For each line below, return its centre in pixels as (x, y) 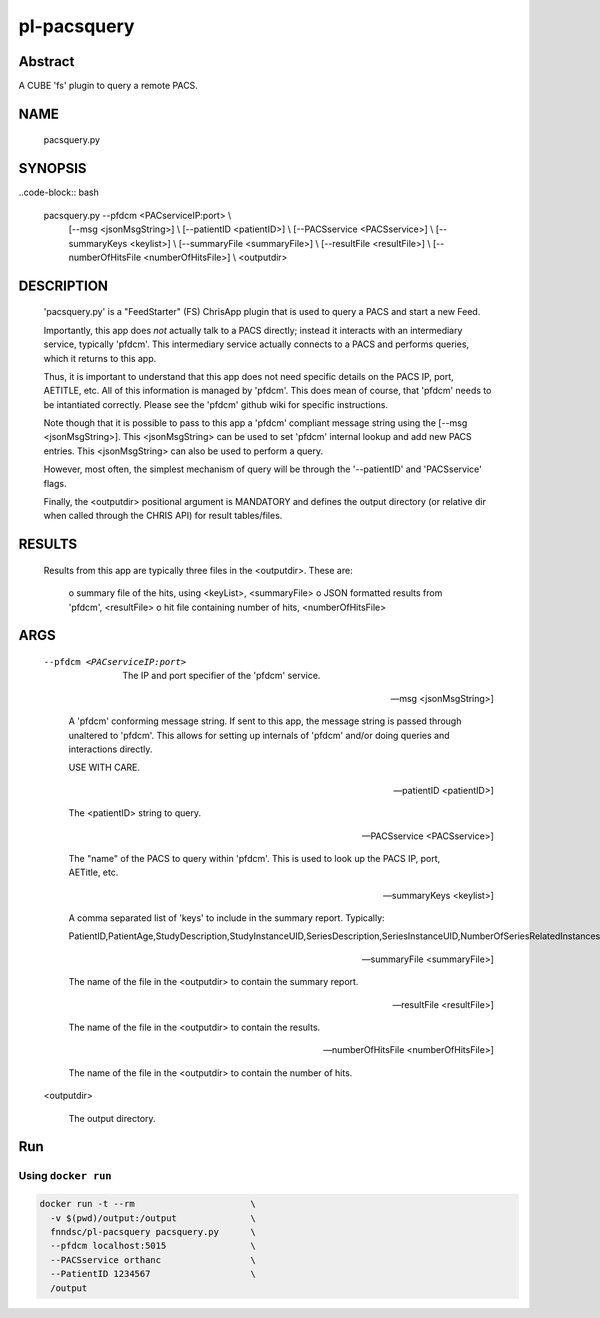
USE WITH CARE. (104, 767)
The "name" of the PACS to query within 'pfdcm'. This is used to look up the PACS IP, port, (254, 858)
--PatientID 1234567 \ (153, 1274)
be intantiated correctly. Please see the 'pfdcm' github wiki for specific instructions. (216, 404)
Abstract (46, 61)
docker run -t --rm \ (148, 1204)
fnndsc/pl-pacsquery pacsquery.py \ (153, 1231)
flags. (55, 483)
